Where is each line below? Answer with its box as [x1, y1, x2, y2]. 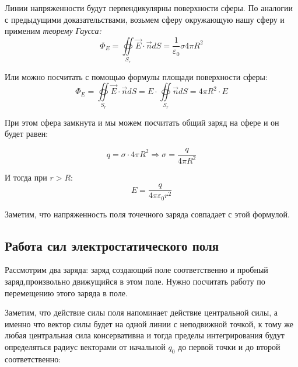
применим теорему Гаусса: [5, 25, 101, 37]
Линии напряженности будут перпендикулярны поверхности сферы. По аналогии [5, 2, 293, 13]
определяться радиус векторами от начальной [5, 340, 166, 352]
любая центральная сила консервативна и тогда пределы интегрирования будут [5, 329, 285, 341]
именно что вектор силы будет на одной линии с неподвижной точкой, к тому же [5, 317, 294, 330]
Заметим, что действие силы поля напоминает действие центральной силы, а [5, 306, 278, 318]
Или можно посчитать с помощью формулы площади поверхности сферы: [5, 70, 268, 82]
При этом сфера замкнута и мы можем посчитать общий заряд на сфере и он [5, 116, 279, 128]
